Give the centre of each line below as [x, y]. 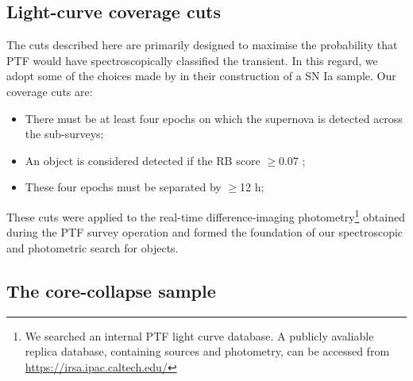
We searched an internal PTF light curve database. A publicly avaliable [199, 335]
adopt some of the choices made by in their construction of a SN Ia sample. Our [201, 76]
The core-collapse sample [111, 290]
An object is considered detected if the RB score [143, 160]
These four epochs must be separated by [123, 187]
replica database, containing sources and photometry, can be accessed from [207, 351]
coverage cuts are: [50, 91]
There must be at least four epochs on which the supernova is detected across [214, 118]
